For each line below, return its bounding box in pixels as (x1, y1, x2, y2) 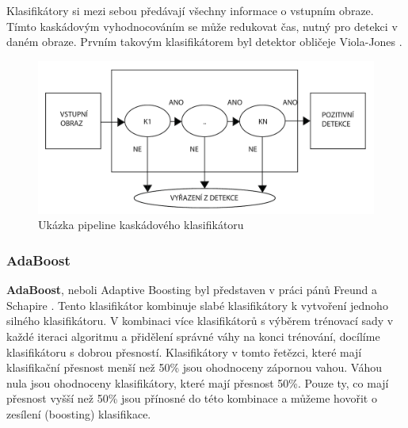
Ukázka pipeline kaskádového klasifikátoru (38, 216, 244, 233)
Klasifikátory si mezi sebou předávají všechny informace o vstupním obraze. (6, 2, 374, 18)
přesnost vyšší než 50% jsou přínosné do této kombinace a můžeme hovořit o (6, 390, 377, 407)
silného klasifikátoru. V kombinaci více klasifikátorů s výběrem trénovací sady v (6, 312, 394, 329)
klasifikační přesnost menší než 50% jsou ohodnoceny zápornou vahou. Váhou (6, 359, 383, 376)
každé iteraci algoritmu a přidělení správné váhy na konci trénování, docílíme (6, 327, 380, 344)
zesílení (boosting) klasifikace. (6, 405, 151, 422)
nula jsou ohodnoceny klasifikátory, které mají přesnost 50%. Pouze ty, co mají (6, 374, 389, 391)
